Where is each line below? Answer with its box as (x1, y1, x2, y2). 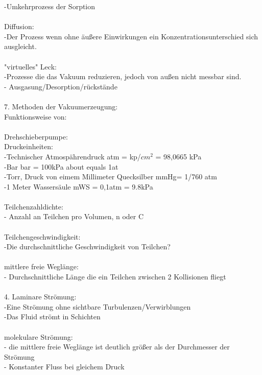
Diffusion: (4, 21, 34, 32)
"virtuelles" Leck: (4, 61, 57, 72)
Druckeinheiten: (4, 141, 53, 152)
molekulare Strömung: (4, 331, 73, 342)
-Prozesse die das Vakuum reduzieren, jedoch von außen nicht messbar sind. (4, 71, 242, 82)
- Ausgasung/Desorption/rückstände (4, 81, 117, 91)
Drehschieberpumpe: (4, 131, 68, 142)
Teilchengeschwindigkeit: (4, 231, 81, 242)
